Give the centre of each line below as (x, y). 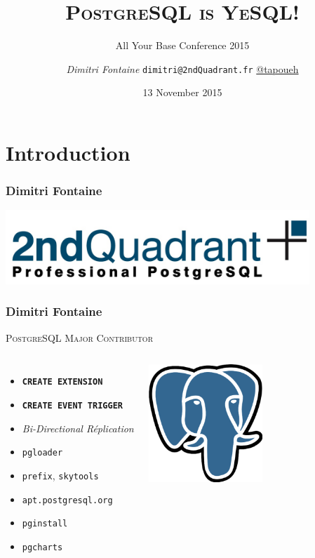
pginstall (45, 524)
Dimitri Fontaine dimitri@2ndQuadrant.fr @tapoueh (182, 68)
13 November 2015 (182, 92)
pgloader (42, 453)
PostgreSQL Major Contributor (79, 337)
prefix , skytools (60, 475)
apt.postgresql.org (67, 500)
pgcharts (42, 547)
